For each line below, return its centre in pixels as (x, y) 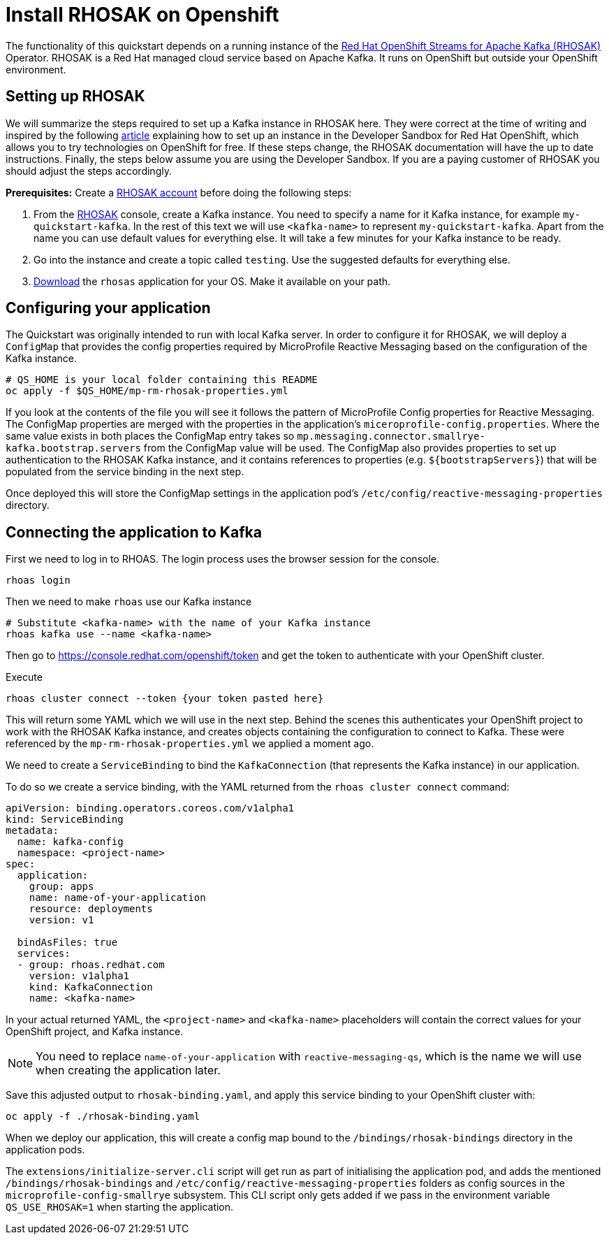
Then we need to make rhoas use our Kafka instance (129, 602)
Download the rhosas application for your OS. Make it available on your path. (212, 281)
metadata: (32, 831)
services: (44, 954)
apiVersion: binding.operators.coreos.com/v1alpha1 (150, 808)
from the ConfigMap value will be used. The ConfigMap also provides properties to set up (350, 448)
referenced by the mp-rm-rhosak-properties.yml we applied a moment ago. (190, 744)
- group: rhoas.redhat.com (91, 965)
